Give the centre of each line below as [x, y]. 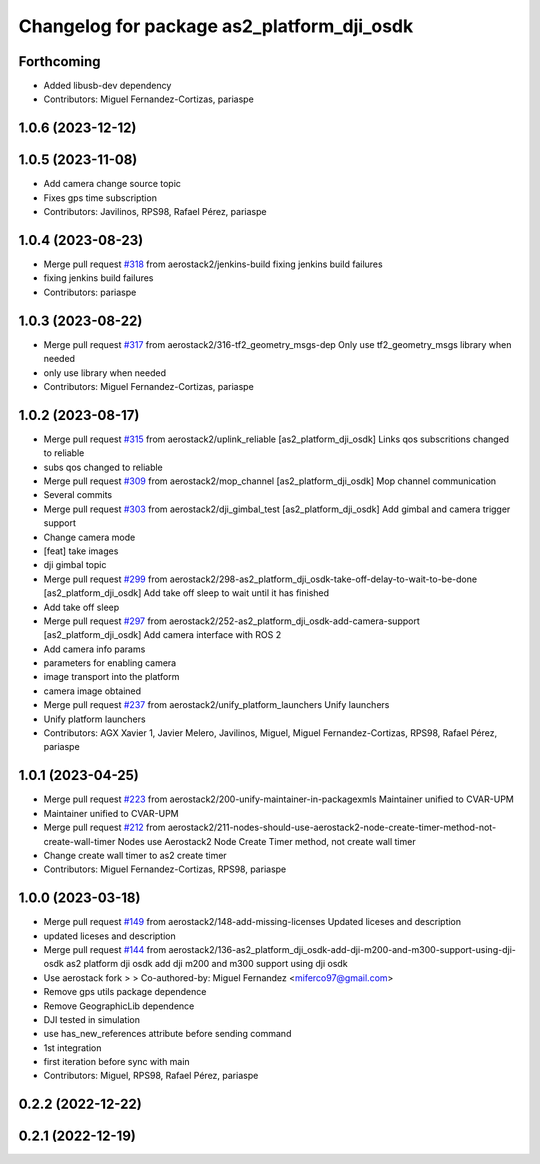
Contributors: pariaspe [90, 292]
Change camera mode [89, 537]
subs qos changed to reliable [103, 467]
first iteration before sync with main [116, 1062]
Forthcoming [59, 61]
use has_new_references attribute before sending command [167, 1034]
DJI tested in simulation [91, 1019]
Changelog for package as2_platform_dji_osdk [216, 26]
